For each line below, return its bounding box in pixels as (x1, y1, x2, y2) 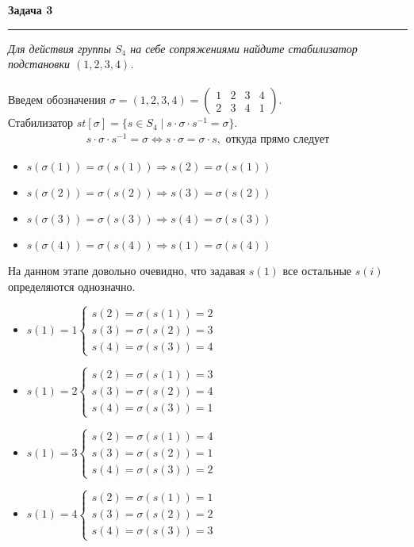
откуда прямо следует (225, 134, 330, 146)
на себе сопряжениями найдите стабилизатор (130, 40, 358, 56)
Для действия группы (8, 40, 111, 56)
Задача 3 (8, 2, 53, 17)
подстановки (8, 55, 70, 72)
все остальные (282, 262, 352, 279)
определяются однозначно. (8, 277, 136, 294)
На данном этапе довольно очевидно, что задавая (8, 262, 246, 279)
